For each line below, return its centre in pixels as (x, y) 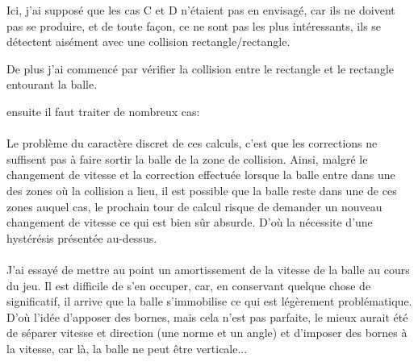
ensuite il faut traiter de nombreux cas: (103, 111)
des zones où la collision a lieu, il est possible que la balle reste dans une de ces (202, 190)
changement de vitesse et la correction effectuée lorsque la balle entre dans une (201, 175)
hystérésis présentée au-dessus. (82, 237)
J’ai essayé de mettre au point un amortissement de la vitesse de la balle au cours (208, 269)
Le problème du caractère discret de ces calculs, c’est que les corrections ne (192, 143)
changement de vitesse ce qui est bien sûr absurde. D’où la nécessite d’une (190, 222)
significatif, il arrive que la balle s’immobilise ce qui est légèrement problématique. (209, 301)
